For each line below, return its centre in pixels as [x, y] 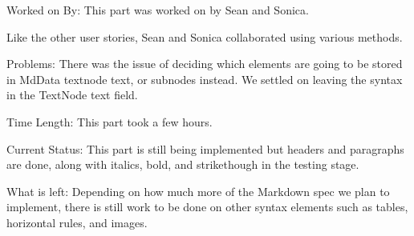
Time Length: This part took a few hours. [110, 121]
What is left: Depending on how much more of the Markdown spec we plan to [198, 191]
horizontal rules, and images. [77, 222]
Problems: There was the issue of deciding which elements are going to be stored [205, 64]
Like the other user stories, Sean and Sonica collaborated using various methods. [205, 36]
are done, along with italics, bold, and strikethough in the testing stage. [183, 164]
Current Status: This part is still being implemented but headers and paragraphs [205, 148]
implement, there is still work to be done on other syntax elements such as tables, [207, 207]
